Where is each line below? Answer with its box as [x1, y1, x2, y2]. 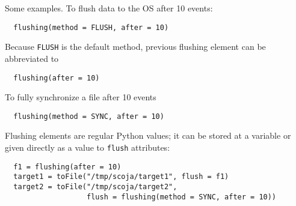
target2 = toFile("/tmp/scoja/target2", [13, 182, 177, 191]
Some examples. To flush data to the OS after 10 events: [5, 2, 213, 14]
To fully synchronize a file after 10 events [5, 91, 156, 103]
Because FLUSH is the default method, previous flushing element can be [5, 40, 266, 53]
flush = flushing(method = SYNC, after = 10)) [87, 192, 277, 201]
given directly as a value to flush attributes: [5, 141, 170, 153]
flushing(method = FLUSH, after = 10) [13, 23, 169, 32]
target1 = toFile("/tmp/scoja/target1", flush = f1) [13, 172, 229, 181]
